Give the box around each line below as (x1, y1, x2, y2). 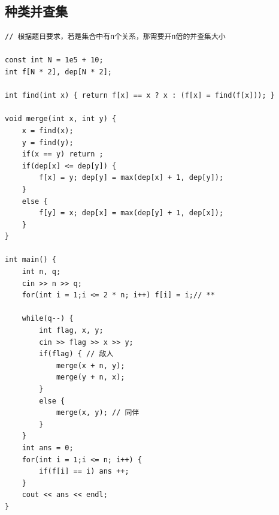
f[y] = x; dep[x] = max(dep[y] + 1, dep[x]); (39, 209, 224, 218)
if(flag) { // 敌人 (39, 350, 114, 359)
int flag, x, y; (39, 326, 104, 335)
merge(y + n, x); (56, 373, 125, 382)
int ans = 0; (22, 443, 74, 452)
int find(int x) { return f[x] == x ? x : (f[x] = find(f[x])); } (5, 91, 275, 100)
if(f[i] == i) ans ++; (39, 467, 129, 476)
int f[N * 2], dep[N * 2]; (5, 67, 112, 76)
